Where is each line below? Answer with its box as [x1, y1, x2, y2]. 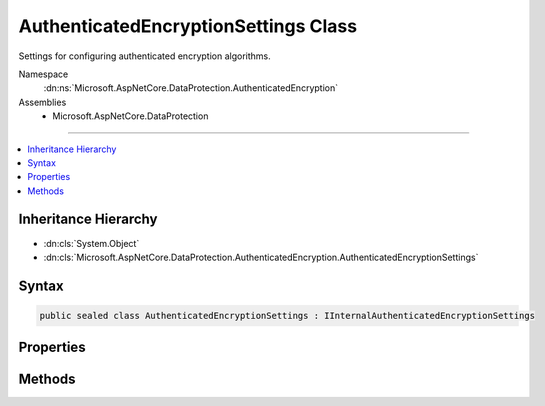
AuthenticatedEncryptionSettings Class [18, 15, 358, 37]
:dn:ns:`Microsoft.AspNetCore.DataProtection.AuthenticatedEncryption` [43, 82, 339, 94]
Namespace [18, 68, 69, 80]
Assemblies [18, 96, 67, 108]
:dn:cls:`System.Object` [43, 237, 140, 249]
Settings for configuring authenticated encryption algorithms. [18, 50, 271, 62]
